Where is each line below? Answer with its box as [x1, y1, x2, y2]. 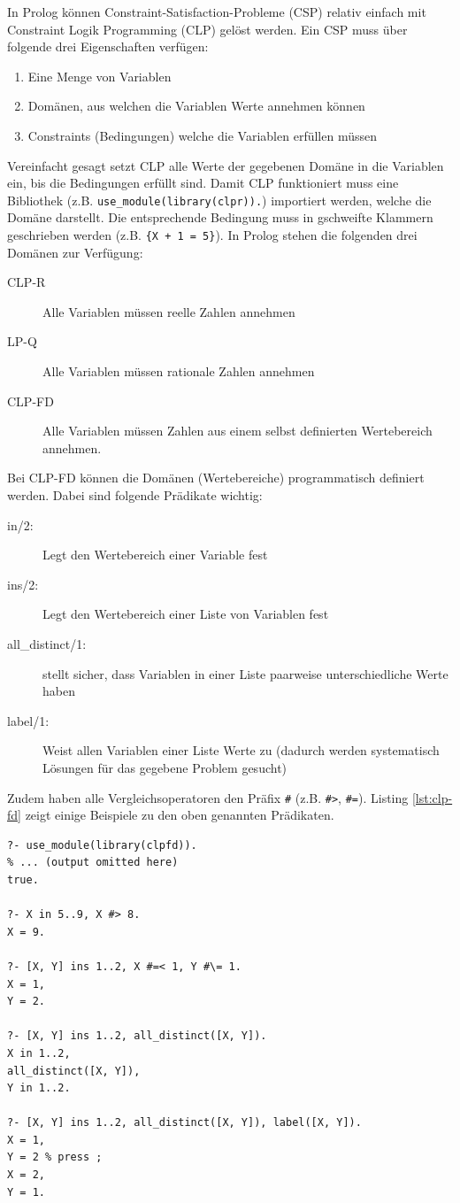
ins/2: [7, 575, 39, 593]
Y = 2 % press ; [7, 1151, 103, 1164]
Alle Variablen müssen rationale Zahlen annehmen [42, 362, 315, 381]
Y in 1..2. [7, 1082, 71, 1095]
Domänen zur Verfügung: [7, 243, 143, 261]
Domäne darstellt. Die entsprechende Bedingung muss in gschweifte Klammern [7, 208, 433, 227]
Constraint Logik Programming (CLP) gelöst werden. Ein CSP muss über [7, 19, 408, 38]
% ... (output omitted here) [7, 856, 179, 869]
